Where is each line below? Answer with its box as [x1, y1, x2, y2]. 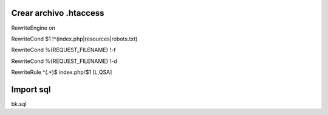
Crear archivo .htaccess [11, 8, 104, 18]
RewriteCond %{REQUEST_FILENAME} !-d [11, 57, 118, 65]
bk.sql [11, 100, 27, 107]
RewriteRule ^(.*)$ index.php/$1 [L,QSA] [11, 68, 112, 76]
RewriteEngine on [11, 24, 56, 31]
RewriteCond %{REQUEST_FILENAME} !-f [11, 46, 116, 54]
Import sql [11, 84, 51, 94]
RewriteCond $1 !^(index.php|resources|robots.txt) [11, 35, 138, 42]
